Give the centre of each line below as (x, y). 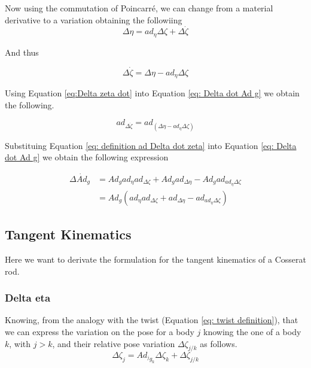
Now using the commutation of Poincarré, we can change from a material (139, 8)
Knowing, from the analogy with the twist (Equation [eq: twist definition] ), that (152, 320)
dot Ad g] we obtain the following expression (87, 157)
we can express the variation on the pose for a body (100, 332)
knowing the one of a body (252, 332)
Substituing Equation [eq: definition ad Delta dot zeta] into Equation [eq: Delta (151, 145)
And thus (22, 52)
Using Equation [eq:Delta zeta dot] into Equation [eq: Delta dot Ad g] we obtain (152, 93)
